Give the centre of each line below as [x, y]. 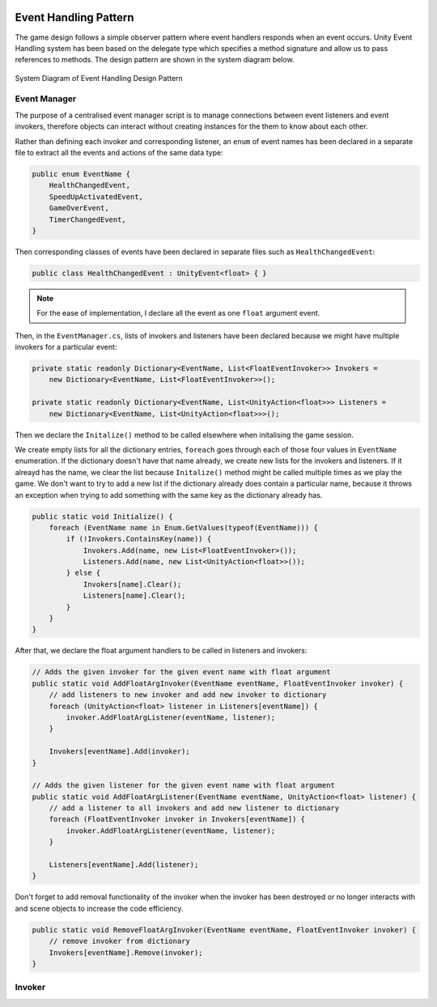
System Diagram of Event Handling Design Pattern [99, 78]
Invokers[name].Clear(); [132, 584]
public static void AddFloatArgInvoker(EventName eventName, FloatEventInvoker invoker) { [218, 683]
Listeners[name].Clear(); [134, 596]
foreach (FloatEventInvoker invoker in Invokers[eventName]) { [177, 819]
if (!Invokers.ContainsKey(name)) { [139, 539]
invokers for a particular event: [66, 347]
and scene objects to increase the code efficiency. [99, 908]
